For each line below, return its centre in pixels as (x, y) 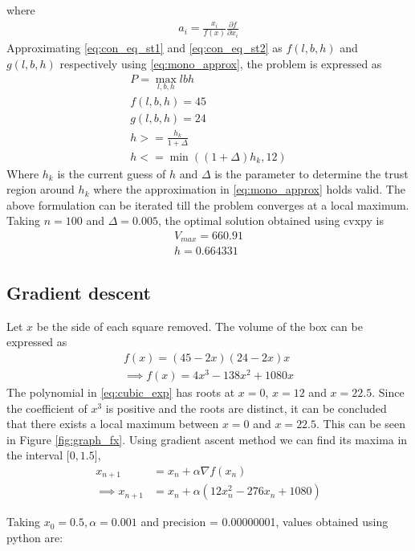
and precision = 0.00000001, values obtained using (264, 522)
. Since (388, 392)
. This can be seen (361, 424)
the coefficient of (47, 408)
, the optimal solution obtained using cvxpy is (271, 220)
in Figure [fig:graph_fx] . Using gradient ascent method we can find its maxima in (207, 439)
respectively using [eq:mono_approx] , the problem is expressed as (221, 64)
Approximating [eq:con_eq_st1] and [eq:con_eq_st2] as (144, 48)
